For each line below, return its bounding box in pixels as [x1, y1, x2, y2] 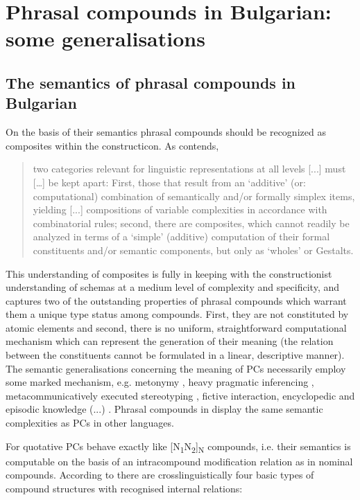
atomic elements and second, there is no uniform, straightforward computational [6, 320, 347, 334]
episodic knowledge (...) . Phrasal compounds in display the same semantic [6, 402, 323, 416]
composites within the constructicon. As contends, [6, 138, 219, 152]
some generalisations [6, 24, 205, 53]
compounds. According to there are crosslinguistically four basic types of [6, 467, 314, 482]
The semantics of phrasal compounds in [6, 71, 296, 93]
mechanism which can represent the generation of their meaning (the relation [6, 334, 334, 348]
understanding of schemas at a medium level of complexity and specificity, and [6, 280, 340, 294]
